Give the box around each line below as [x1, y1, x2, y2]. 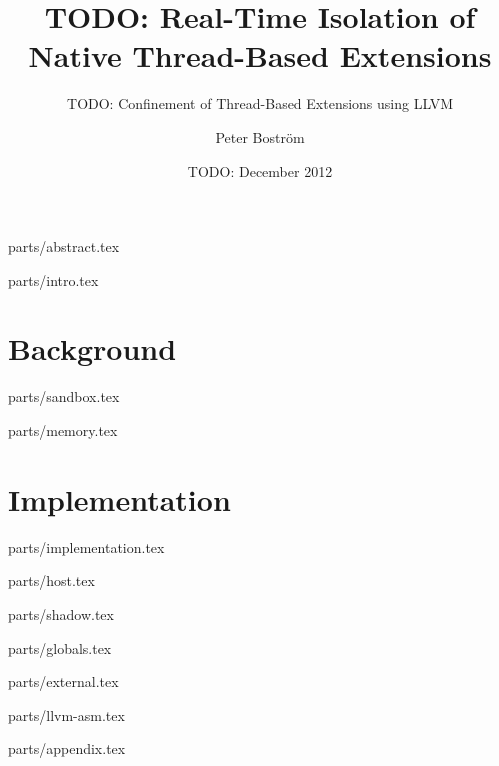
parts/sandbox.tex [8, 386, 120, 407]
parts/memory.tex [8, 420, 118, 440]
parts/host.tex [8, 570, 95, 591]
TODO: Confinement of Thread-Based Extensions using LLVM [67, 93, 453, 114]
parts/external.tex [8, 671, 119, 692]
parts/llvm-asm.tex [8, 704, 125, 725]
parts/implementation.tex [8, 536, 165, 557]
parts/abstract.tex [8, 236, 120, 257]
